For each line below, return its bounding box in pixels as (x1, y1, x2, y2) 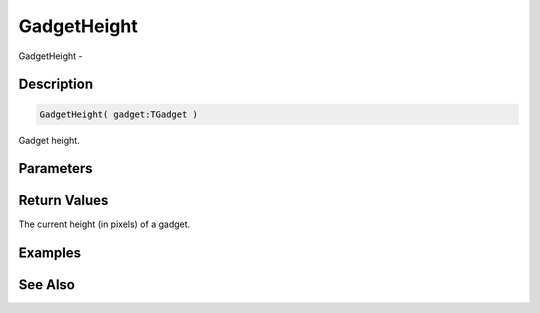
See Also (18, 276, 75, 294)
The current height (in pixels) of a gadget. (18, 218, 191, 230)
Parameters (18, 160, 93, 177)
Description (18, 76, 94, 93)
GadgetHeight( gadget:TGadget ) (39, 108, 199, 120)
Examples (18, 245, 82, 262)
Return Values (18, 192, 109, 209)
